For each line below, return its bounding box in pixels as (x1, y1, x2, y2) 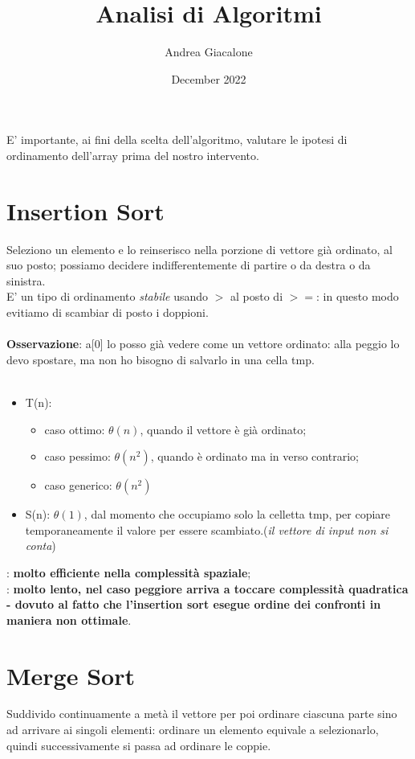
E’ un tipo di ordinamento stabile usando (6, 288, 208, 305)
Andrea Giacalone (165, 43, 253, 60)
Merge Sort (6, 658, 135, 691)
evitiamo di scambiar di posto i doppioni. (6, 304, 209, 320)
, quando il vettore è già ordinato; (140, 421, 307, 437)
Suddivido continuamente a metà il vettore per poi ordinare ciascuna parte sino (6, 705, 397, 722)
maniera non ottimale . (6, 611, 132, 628)
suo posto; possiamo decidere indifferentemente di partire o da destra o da (6, 256, 371, 273)
